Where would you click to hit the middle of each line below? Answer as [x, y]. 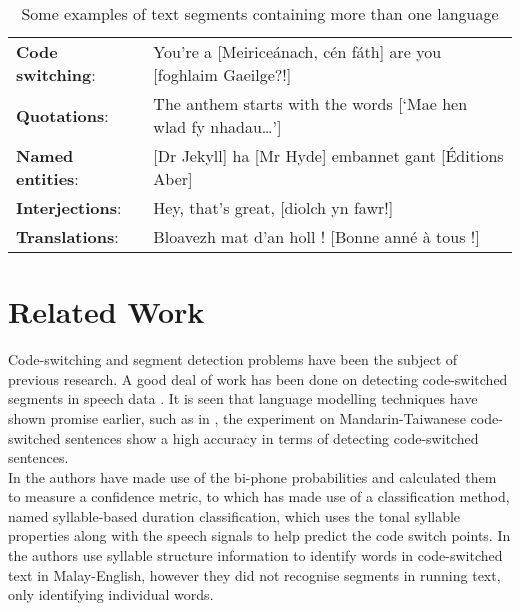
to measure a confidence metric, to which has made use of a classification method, [259, 496]
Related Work [106, 311]
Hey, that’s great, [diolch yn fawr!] [273, 207]
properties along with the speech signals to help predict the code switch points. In [259, 535]
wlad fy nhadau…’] [217, 126]
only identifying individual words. [111, 594]
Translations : [67, 236]
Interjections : [69, 207]
